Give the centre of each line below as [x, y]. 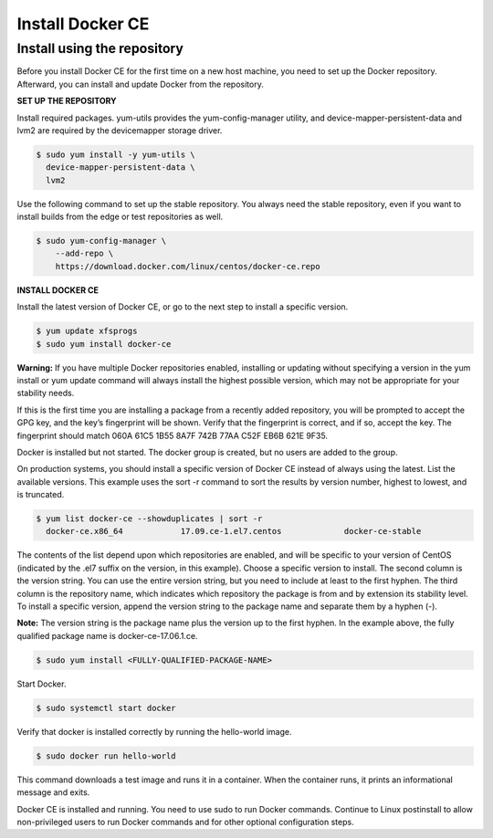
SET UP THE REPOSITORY [67, 101]
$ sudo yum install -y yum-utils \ [115, 154]
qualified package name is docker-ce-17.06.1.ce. [107, 635]
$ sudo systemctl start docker [106, 708]
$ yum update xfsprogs [87, 331]
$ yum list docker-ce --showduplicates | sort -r [149, 519]
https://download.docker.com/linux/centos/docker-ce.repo [188, 266]
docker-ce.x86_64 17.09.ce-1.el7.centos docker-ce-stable [234, 531]
